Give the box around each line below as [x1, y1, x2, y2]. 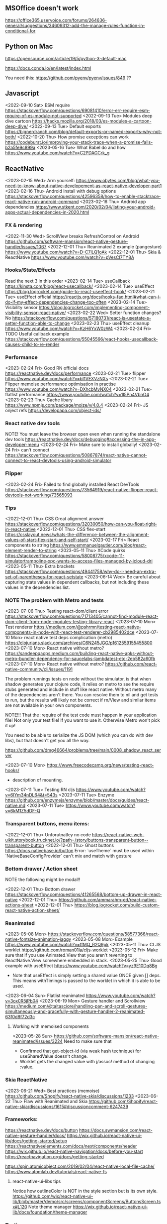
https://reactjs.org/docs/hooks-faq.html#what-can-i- [52, 294, 162, 300]
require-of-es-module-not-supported [5, 113, 82, 119]
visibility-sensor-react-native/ [5, 310, 66, 316]
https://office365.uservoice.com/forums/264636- [5, 17, 107, 23]
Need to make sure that [64, 1038, 112, 1044]
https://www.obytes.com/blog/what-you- [76, 178, 160, 184]
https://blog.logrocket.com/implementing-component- [39, 304, 150, 310]
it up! [5, 723, 16, 729]
